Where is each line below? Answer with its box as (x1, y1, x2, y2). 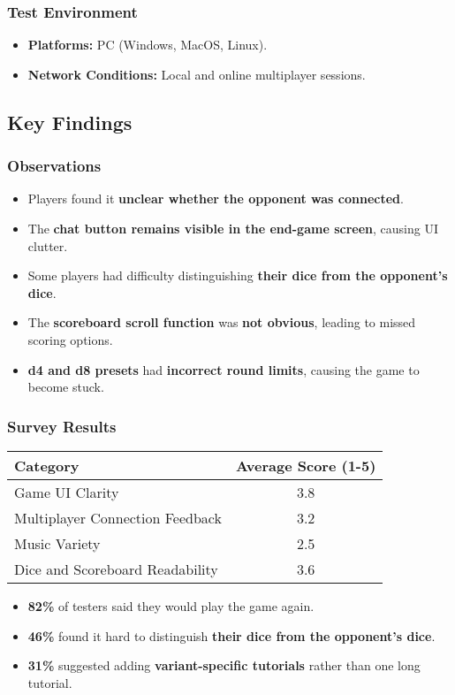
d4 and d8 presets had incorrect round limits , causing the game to (27, 360, 420, 378)
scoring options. (27, 330, 113, 348)
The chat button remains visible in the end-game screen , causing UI (27, 219, 438, 237)
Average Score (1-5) (235, 454, 376, 476)
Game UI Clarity (14, 481, 119, 502)
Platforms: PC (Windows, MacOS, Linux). (27, 35, 268, 54)
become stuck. (27, 378, 104, 396)
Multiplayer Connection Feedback (14, 507, 222, 528)
